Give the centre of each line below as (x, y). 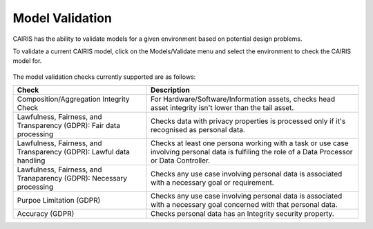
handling (31, 161)
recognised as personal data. (198, 130)
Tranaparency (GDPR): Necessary (72, 178)
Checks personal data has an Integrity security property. (242, 214)
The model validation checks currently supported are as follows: (104, 77)
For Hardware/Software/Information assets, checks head (242, 99)
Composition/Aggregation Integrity (74, 99)
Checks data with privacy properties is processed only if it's (248, 121)
